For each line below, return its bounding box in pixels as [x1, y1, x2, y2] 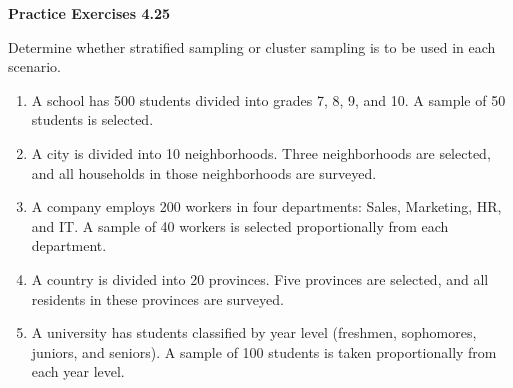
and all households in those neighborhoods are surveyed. [31, 162, 377, 183]
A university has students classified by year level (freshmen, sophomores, [31, 322, 477, 343]
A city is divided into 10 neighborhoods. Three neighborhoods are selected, [31, 142, 491, 163]
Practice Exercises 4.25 [8, 3, 171, 23]
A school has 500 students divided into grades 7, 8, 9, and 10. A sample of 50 [31, 89, 506, 110]
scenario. [8, 56, 62, 77]
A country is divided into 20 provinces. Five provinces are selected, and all [31, 268, 489, 289]
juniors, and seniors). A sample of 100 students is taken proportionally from [31, 341, 497, 362]
